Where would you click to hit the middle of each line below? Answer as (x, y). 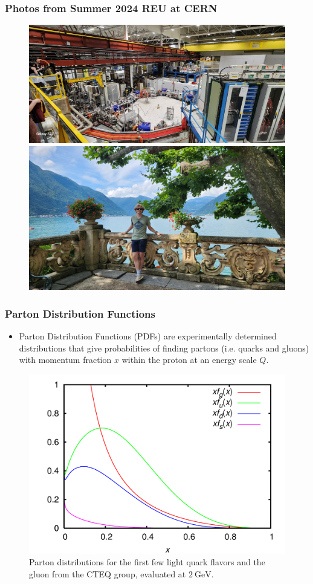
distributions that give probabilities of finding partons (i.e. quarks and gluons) (164, 348)
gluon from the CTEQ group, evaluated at (108, 573)
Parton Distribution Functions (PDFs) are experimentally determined (148, 335)
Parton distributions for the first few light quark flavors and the (147, 562)
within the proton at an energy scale (189, 360)
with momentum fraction (65, 360)
